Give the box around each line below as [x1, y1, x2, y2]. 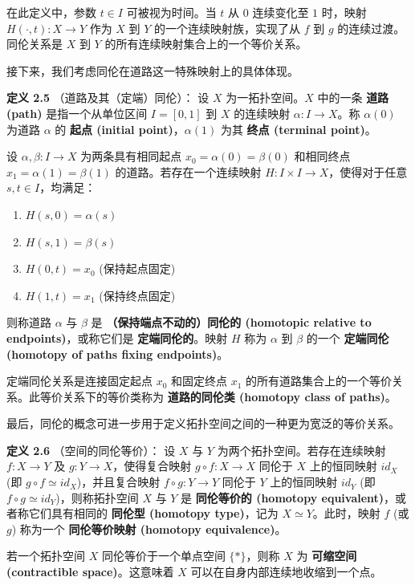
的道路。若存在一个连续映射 [115, 163, 262, 180]
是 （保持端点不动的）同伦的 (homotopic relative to [91, 314, 372, 331]
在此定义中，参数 [6, 4, 96, 20]
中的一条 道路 [317, 89, 389, 106]
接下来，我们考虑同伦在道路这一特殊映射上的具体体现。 [6, 62, 299, 79]
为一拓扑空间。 [226, 89, 305, 106]
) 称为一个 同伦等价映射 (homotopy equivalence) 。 [11, 520, 287, 537]
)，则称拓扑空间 [55, 489, 139, 506]
